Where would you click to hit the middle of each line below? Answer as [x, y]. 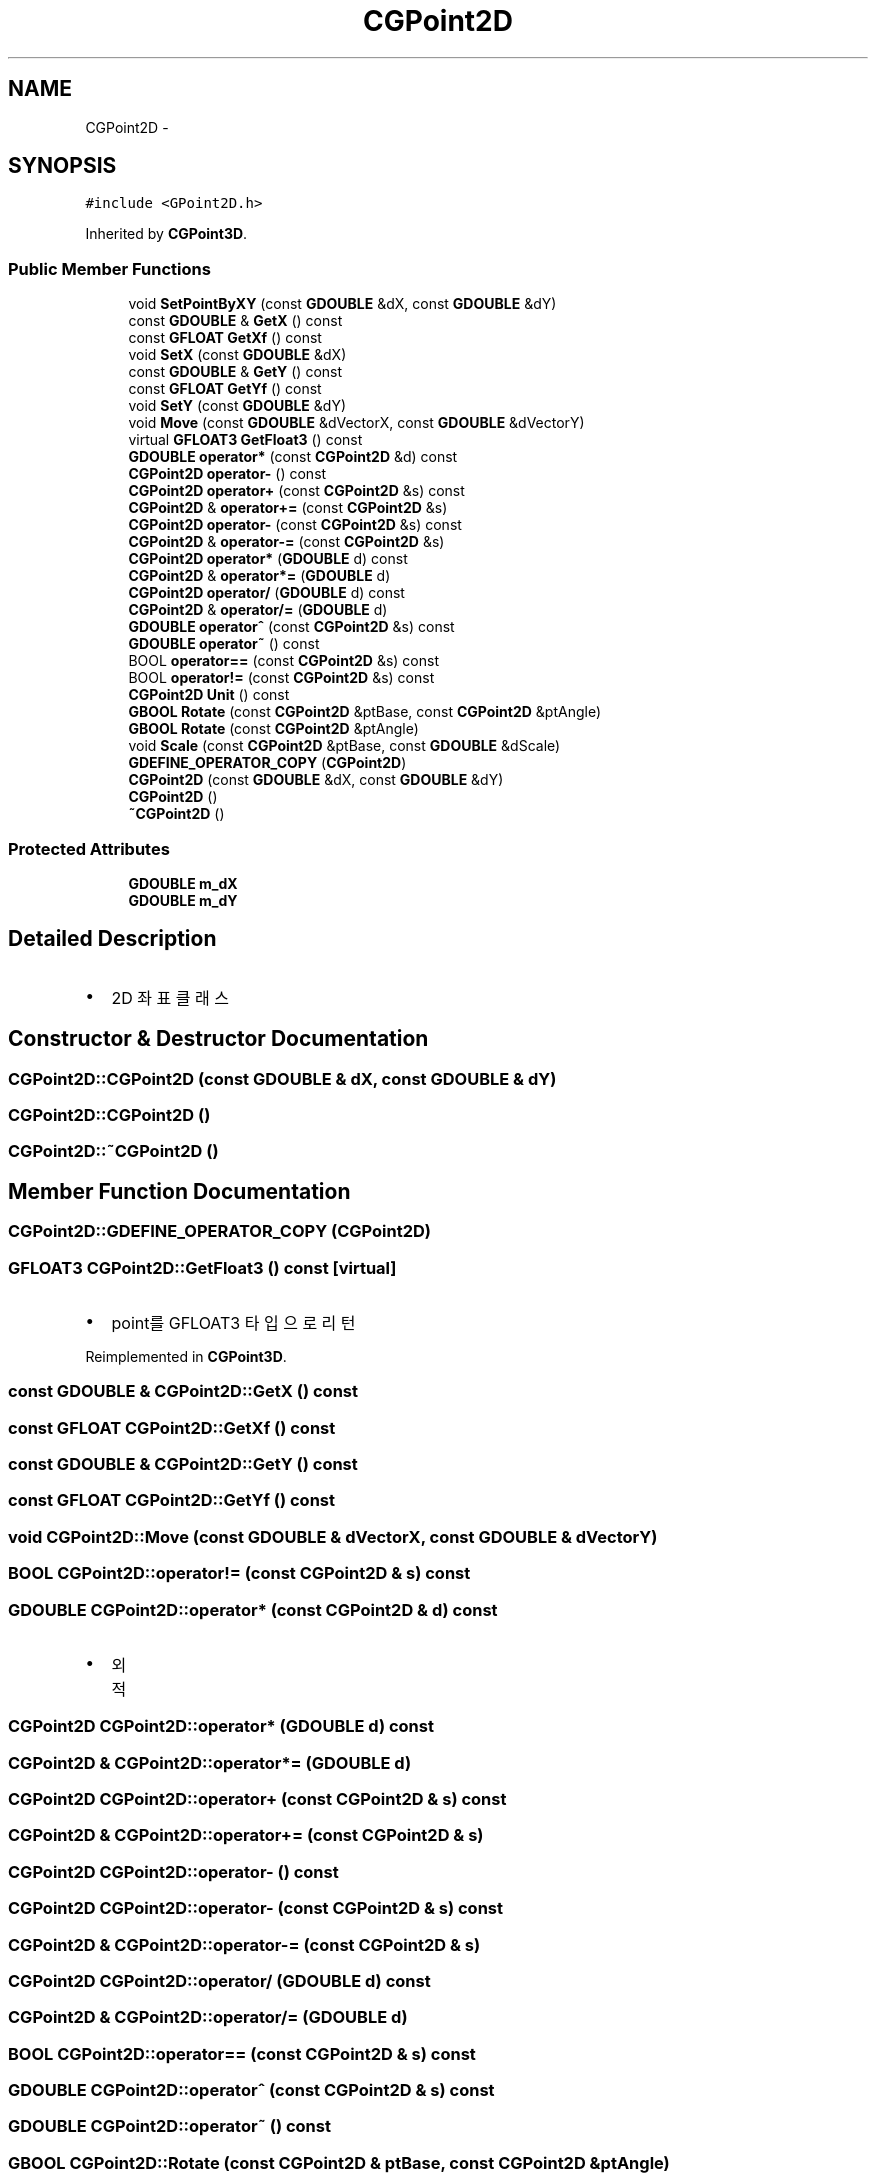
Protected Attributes [89, 848]
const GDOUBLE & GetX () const [235, 321]
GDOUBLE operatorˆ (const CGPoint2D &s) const [291, 627]
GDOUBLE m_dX [183, 883]
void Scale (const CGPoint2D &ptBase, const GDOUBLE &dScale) [344, 746]
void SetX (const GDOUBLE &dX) [237, 355]
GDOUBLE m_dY [183, 900]
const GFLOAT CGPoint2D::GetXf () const [172, 1427]
